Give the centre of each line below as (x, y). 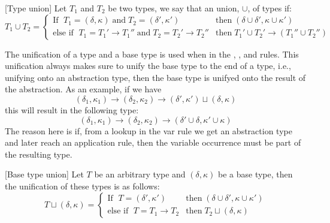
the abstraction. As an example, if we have (83, 89)
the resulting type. (39, 154)
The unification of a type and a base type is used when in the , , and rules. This (152, 54)
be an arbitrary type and (140, 174)
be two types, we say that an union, (174, 8)
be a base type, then (255, 174)
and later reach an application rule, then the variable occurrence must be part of (153, 142)
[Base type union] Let (44, 174)
